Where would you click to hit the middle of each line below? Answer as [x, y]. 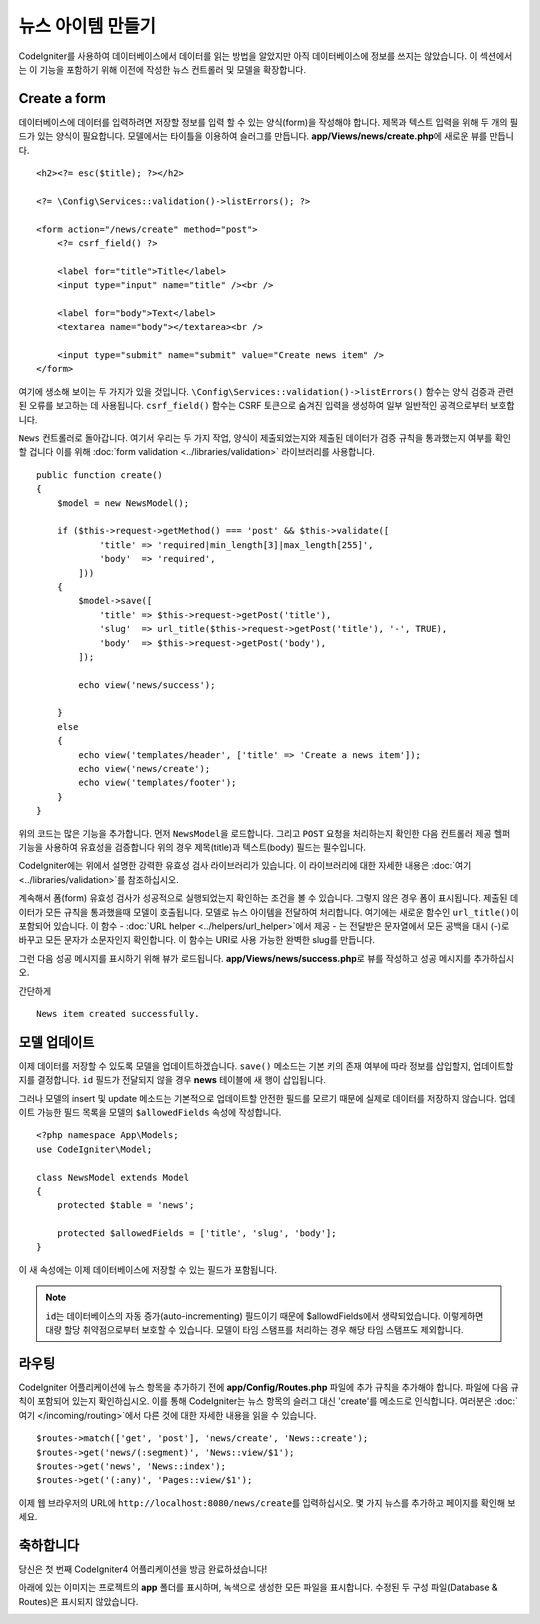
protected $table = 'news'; [125, 1205]
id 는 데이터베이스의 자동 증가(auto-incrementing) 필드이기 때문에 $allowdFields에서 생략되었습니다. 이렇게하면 [264, 1316]
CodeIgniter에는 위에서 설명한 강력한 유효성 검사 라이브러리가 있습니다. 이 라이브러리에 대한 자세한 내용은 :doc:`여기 [245, 866]
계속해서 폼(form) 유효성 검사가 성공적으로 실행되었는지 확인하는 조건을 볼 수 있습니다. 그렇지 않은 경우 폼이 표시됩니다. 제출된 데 [268, 898]
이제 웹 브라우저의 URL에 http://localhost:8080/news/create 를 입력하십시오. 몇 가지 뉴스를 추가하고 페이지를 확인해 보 [267, 1502]
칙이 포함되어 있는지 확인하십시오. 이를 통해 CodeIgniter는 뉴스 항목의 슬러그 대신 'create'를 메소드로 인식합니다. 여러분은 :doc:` [268, 1401]
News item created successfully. [118, 1013]
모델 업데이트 [56, 1041]
